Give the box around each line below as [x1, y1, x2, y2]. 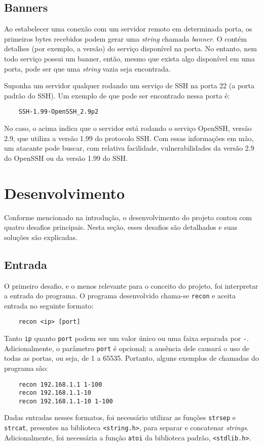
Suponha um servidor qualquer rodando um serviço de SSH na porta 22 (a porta [4, 80, 255, 91]
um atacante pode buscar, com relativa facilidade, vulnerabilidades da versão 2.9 [4, 143, 254, 153]
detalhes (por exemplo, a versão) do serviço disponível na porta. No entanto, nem [4, 43, 257, 54]
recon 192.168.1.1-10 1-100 [18, 397, 113, 405]
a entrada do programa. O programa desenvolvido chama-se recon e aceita [4, 290, 236, 301]
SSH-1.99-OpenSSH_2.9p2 [18, 108, 99, 116]
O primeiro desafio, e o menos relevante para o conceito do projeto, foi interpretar [4, 280, 258, 291]
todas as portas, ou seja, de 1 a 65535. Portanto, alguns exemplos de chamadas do [4, 353, 259, 363]
